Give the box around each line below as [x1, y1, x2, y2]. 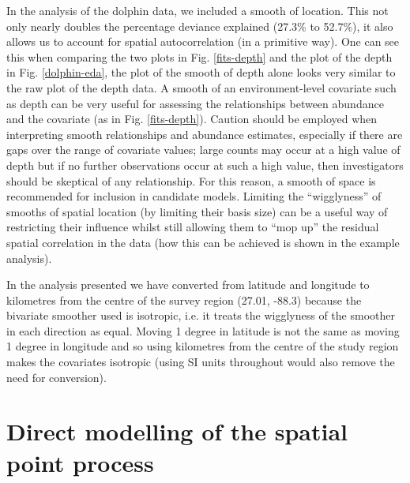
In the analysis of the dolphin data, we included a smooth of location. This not [6, 2, 389, 18]
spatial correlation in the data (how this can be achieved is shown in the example [6, 234, 400, 250]
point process [6, 446, 154, 478]
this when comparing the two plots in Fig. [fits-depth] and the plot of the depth [6, 48, 393, 65]
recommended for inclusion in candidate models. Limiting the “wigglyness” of [6, 188, 382, 204]
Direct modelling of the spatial [6, 415, 348, 447]
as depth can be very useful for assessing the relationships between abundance [6, 95, 384, 111]
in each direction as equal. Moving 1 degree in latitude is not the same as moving [6, 322, 400, 339]
